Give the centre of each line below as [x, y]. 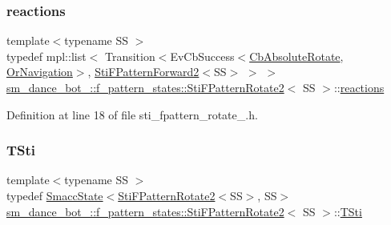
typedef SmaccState [55, 195]
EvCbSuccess [202, 56]
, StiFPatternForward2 [143, 72]
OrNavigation [40, 72]
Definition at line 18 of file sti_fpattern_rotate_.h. [132, 114]
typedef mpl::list [46, 56]
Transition [130, 56]
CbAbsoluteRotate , [296, 56]
